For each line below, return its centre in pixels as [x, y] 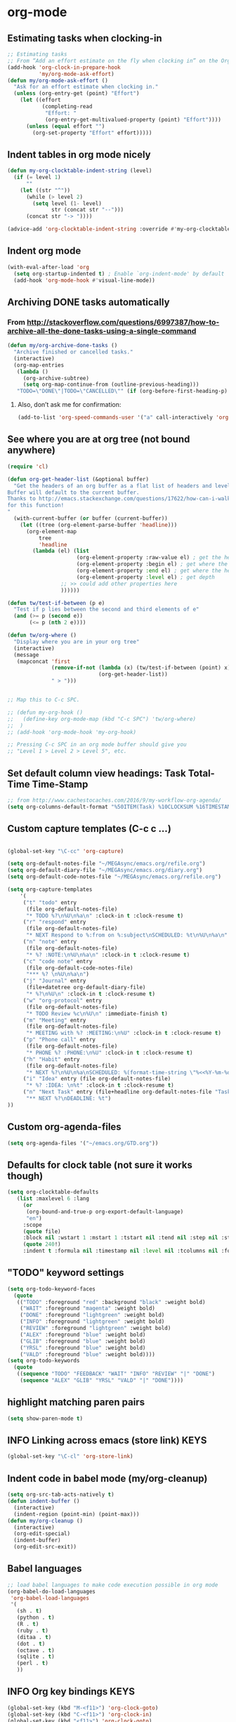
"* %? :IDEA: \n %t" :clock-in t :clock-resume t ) [100, 1085]
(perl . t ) [33, 1663]
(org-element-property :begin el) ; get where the [152, 564]
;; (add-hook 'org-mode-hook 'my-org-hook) [72, 732]
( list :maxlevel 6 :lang [53, 1199]
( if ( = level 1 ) [37, 177]
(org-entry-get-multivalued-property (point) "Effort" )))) [133, 119]
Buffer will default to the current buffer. [73, 493]
